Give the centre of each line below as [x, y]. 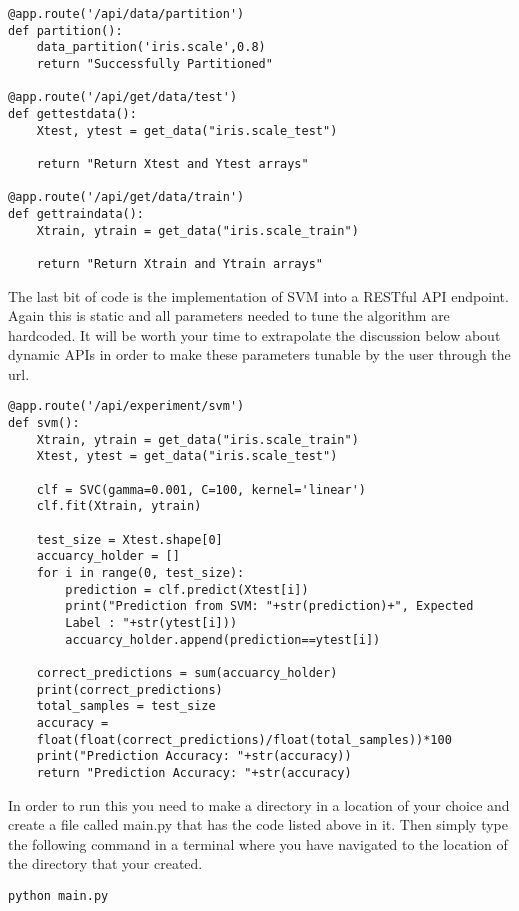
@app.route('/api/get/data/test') [123, 97]
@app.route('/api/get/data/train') [126, 197]
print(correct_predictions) [129, 689]
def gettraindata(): [76, 213]
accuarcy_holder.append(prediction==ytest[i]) [223, 639]
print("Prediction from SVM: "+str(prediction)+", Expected [269, 606]
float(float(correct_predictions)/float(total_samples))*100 [244, 739]
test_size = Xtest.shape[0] [129, 539]
